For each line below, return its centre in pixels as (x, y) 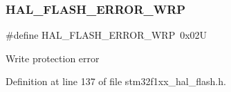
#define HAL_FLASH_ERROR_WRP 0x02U (107, 35)
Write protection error (53, 58)
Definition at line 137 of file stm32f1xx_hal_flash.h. (116, 81)
